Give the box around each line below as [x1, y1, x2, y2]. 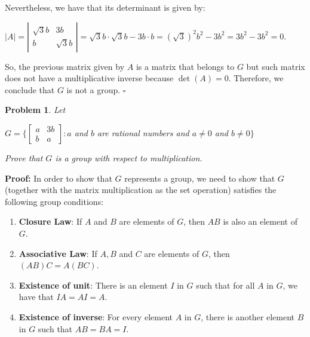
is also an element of [223, 215, 297, 228]
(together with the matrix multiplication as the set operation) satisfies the [5, 183, 277, 196]
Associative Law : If [19, 247, 97, 259]
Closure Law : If [19, 215, 82, 228]
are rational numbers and [97, 126, 189, 139]
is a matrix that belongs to [136, 60, 235, 72]
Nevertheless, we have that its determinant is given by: [5, 1, 205, 13]
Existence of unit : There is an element [19, 278, 168, 291]
